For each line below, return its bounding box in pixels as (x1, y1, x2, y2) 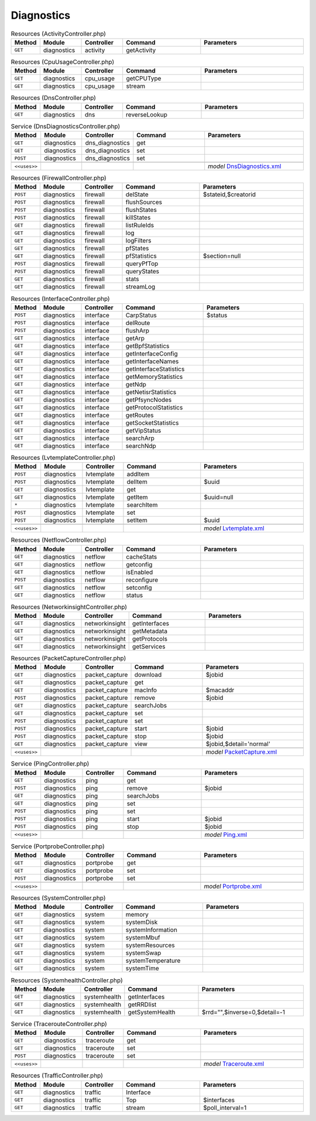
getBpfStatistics (125, 341, 170, 350)
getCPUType (126, 74, 162, 83)
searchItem (126, 501, 158, 509)
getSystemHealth (128, 1008, 176, 1016)
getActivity (126, 46, 156, 54)
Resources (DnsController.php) (11, 94, 97, 102)
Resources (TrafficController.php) (11, 1072, 104, 1080)
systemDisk (125, 918, 158, 927)
